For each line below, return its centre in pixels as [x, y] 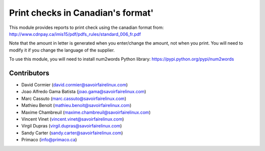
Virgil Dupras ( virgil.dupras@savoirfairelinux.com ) [72, 126]
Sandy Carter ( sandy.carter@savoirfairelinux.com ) [72, 133]
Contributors [29, 73]
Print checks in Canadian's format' [81, 13]
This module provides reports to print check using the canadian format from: [86, 27]
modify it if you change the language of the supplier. [62, 50]
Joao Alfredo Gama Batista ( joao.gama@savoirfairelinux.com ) [84, 92]
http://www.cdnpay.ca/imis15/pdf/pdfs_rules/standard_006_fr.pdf [75, 34]
